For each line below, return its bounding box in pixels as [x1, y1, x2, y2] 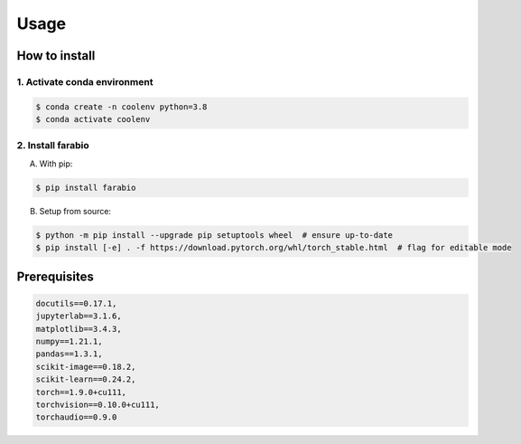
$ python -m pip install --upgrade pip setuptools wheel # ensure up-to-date [35, 230, 393, 240]
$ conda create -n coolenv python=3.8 [35, 101, 208, 112]
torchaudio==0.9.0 [35, 412, 117, 422]
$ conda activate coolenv [35, 114, 151, 125]
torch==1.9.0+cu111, [35, 387, 126, 397]
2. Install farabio [16, 139, 89, 152]
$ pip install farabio [35, 182, 136, 193]
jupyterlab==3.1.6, [35, 311, 122, 321]
